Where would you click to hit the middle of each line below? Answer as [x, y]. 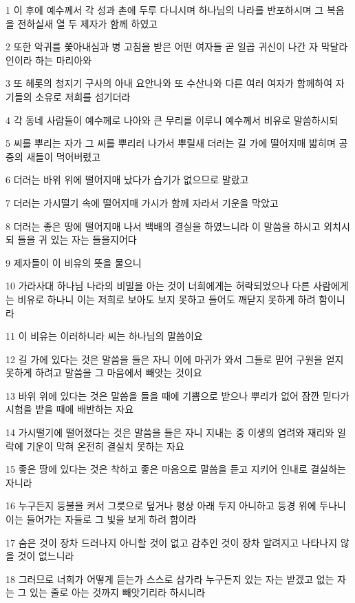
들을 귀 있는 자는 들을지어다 [77, 239]
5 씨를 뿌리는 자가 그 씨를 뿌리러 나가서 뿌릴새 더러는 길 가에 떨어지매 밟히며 [171, 143]
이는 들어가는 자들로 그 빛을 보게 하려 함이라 [101, 519]
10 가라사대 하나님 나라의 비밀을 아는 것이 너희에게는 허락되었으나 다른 [158, 286]
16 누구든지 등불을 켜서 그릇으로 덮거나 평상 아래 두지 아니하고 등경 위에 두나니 [176, 505]
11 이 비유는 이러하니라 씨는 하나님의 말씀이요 [104, 336]
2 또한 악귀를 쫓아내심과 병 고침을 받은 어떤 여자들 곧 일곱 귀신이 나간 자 [162, 47]
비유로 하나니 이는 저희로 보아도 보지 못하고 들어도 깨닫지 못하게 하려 [166, 299]
